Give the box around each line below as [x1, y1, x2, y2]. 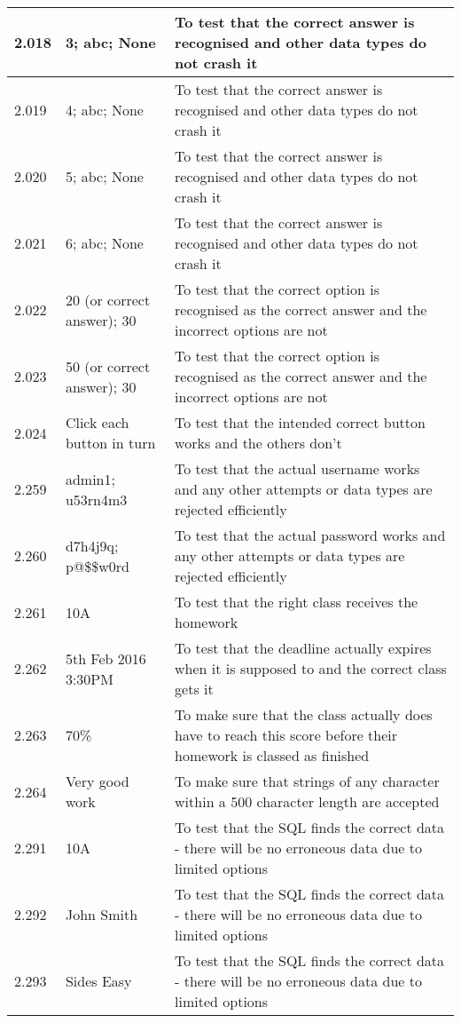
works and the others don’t [175, 432, 342, 453]
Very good [65, 771, 129, 791]
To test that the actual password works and [175, 525, 446, 545]
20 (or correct [65, 289, 151, 310]
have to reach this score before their [175, 725, 398, 745]
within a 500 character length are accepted [175, 791, 440, 812]
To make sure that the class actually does [175, 704, 433, 725]
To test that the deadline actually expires [175, 638, 432, 658]
